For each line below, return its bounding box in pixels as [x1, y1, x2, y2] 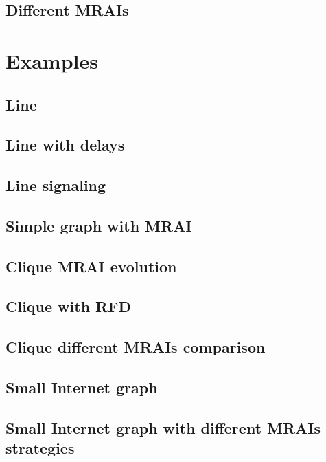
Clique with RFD [5, 296, 131, 317]
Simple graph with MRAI [5, 214, 192, 236]
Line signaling [5, 175, 106, 196]
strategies [5, 437, 75, 459]
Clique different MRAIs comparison [5, 336, 266, 357]
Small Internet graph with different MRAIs [5, 417, 321, 438]
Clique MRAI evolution [5, 255, 177, 276]
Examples [5, 46, 98, 74]
